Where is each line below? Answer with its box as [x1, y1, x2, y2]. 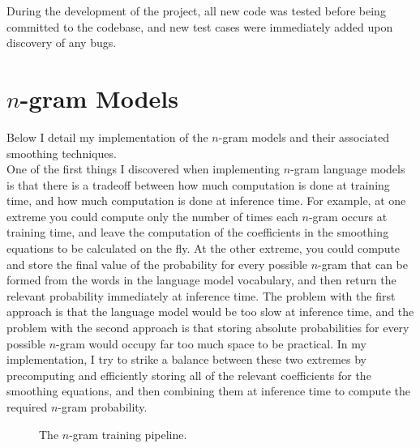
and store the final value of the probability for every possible [6, 255, 308, 272]
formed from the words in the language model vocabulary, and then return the [6, 271, 396, 288]
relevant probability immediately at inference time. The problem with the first [6, 287, 396, 304]
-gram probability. [58, 399, 148, 415]
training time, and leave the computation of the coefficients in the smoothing [6, 224, 389, 241]
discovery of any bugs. [6, 34, 117, 51]
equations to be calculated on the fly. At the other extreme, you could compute [6, 240, 401, 257]
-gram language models [290, 160, 405, 177]
